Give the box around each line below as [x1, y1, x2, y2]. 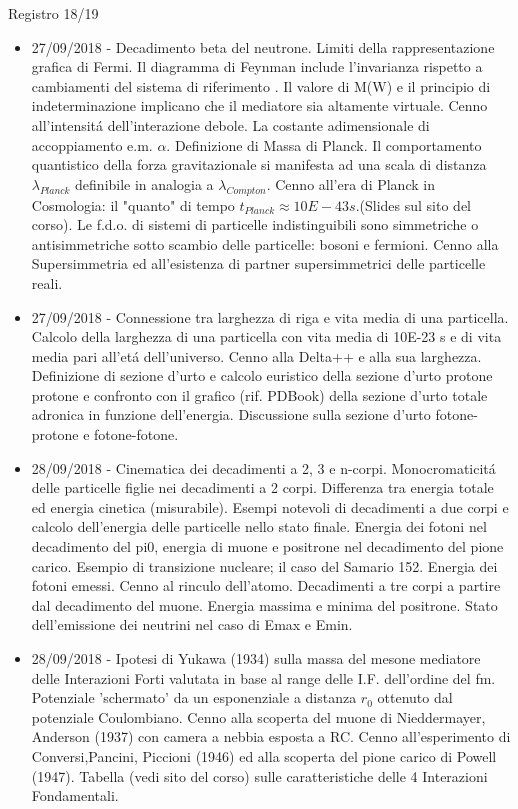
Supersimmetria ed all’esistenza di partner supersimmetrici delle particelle [31, 253, 486, 274]
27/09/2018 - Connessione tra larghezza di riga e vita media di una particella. [31, 306, 509, 327]
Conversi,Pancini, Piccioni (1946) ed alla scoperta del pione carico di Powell [31, 745, 497, 766]
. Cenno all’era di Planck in [266, 173, 435, 194]
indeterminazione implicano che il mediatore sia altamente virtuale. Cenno [31, 95, 488, 116]
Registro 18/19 [8, 3, 99, 23]
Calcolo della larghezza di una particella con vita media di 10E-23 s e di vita [31, 326, 502, 347]
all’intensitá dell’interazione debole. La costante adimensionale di [31, 114, 430, 135]
